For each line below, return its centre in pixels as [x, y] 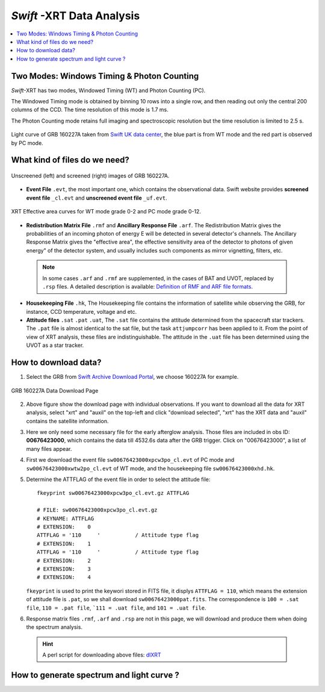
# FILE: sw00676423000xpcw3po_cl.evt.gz [97, 510]
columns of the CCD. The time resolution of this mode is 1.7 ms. [90, 110]
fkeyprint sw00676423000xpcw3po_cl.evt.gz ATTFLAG [113, 493]
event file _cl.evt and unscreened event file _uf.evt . [97, 198]
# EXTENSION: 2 [64, 560]
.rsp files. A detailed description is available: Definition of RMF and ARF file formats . [147, 286]
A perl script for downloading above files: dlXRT [102, 655]
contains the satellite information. [67, 421]
